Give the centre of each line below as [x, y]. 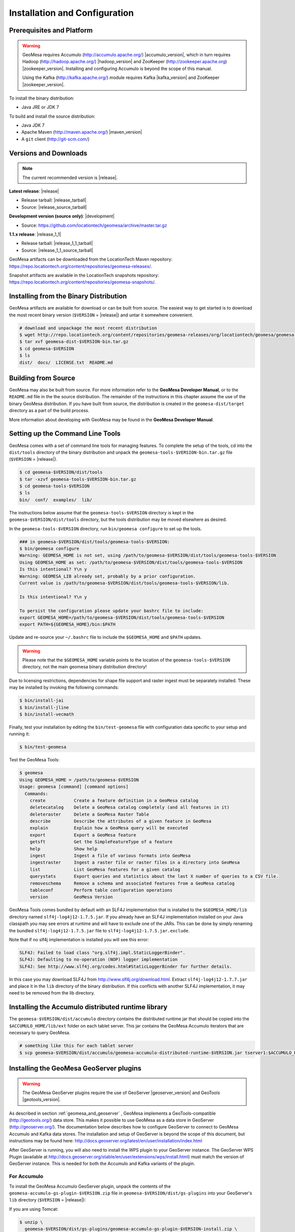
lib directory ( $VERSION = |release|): [47, 1200]
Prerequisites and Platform [51, 30]
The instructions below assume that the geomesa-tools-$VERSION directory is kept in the [102, 513]
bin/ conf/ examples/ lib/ [56, 500]
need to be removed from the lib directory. [52, 993]
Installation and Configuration [72, 13]
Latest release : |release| [34, 191]
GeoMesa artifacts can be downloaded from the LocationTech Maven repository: [91, 259]
